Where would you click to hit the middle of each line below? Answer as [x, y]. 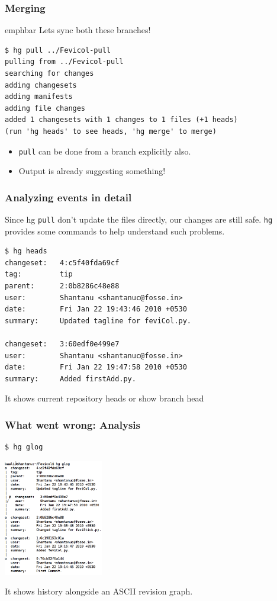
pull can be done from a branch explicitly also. [105, 151]
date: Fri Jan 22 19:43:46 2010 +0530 [96, 309]
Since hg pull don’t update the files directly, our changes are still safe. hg [139, 219]
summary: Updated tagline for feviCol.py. [98, 321]
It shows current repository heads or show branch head [104, 398]
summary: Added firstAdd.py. [70, 379]
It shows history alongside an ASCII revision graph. [99, 591]
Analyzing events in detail [68, 197]
